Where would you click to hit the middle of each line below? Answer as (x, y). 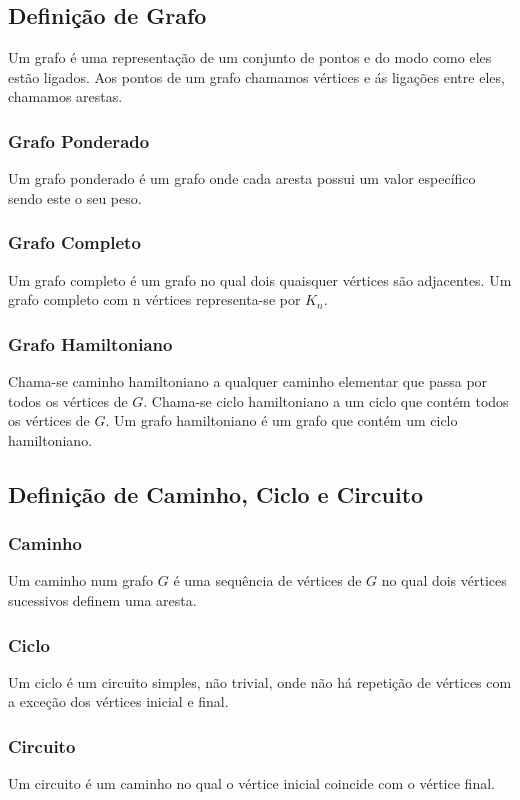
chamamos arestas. (65, 96)
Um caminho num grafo (81, 580)
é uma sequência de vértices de (267, 580)
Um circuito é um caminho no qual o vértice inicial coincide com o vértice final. (251, 783)
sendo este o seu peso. (75, 197)
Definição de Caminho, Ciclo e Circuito (216, 493)
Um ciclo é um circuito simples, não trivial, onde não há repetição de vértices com (260, 681)
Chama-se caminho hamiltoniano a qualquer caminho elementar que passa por (248, 381)
